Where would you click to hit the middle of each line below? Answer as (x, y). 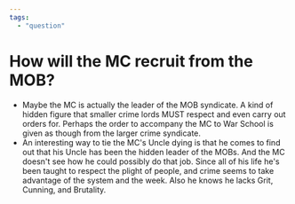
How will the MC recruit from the (131, 61)
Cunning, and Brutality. (64, 189)
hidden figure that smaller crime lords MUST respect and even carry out (154, 114)
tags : (19, 17)
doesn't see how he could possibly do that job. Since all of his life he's (151, 161)
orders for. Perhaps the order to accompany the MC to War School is (147, 123)
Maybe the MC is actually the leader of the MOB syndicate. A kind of (147, 105)
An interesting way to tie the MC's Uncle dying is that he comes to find (151, 142)
